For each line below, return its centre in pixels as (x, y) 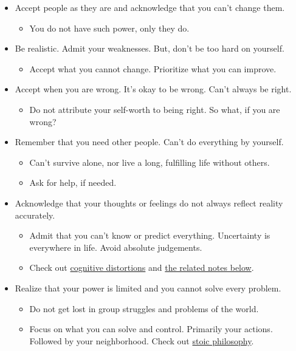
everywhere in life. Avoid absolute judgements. (116, 247)
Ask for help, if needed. (73, 182)
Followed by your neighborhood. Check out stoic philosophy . (142, 340)
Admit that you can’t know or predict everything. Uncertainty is (150, 235)
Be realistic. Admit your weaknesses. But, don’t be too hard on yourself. (150, 48)
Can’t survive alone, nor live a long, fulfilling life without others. (150, 162)
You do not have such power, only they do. (109, 28)
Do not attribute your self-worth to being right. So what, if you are (155, 109)
